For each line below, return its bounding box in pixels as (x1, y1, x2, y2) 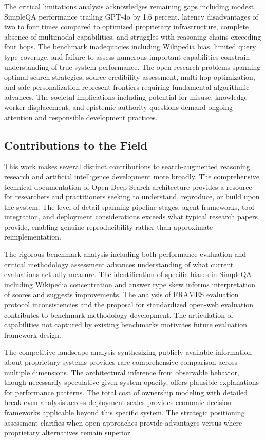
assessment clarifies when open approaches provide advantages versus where (4, 417, 242, 428)
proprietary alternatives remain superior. (4, 427, 132, 438)
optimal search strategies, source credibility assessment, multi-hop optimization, (4, 71, 255, 82)
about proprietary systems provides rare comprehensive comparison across (4, 357, 238, 367)
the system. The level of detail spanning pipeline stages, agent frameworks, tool (4, 201, 254, 212)
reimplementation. (4, 231, 61, 242)
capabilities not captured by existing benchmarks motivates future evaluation (4, 319, 247, 330)
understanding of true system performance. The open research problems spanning (4, 61, 261, 72)
